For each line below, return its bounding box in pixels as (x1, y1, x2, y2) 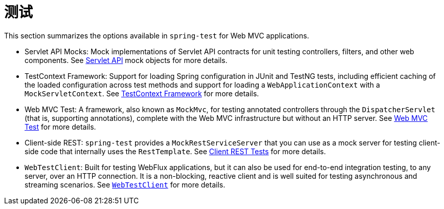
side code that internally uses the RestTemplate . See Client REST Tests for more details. (25, 147, 326, 156)
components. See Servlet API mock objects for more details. (25, 55, 228, 65)
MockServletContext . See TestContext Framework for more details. (25, 89, 259, 98)
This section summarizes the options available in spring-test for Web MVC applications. (4, 31, 309, 40)
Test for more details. (25, 122, 96, 131)
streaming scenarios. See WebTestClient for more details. (25, 180, 226, 189)
